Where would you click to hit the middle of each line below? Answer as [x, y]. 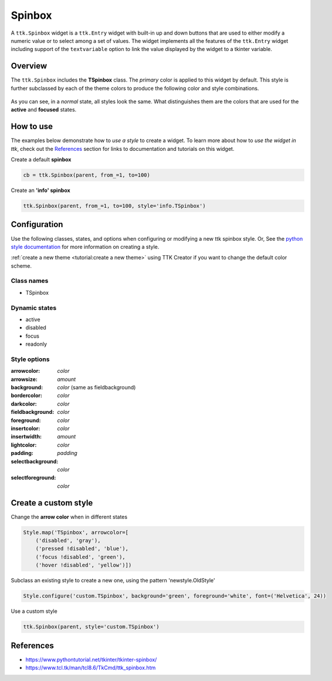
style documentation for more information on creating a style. [85, 247]
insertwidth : [26, 437]
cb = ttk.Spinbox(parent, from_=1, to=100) [87, 175]
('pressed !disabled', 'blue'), [82, 549]
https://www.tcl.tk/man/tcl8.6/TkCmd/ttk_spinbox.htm [91, 668]
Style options [30, 359]
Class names [30, 281]
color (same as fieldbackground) [96, 387]
